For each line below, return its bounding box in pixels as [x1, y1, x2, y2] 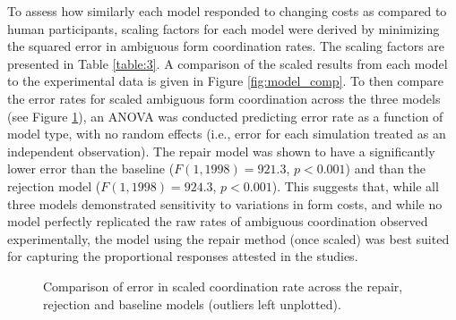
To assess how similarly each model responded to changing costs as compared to [7, 2, 447, 20]
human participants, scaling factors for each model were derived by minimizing [7, 19, 440, 38]
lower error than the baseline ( [7, 159, 175, 178]
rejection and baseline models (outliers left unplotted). [43, 294, 341, 313]
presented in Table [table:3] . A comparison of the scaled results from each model [7, 54, 448, 72]
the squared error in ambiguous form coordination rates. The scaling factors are [7, 37, 445, 55]
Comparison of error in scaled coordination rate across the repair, [43, 276, 403, 295]
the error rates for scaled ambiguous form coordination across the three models [7, 88, 441, 107]
